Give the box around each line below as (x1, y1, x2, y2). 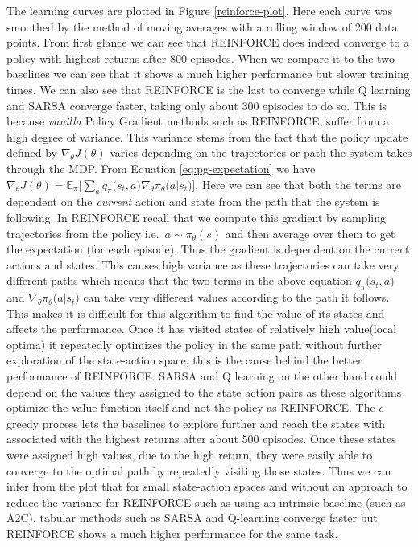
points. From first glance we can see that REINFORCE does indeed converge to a (6, 34, 410, 51)
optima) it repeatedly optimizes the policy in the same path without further (6, 335, 382, 352)
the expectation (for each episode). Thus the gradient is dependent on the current (6, 241, 410, 257)
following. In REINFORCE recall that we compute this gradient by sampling (6, 208, 386, 225)
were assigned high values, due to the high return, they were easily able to (6, 446, 373, 463)
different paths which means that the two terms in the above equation (6, 272, 352, 289)
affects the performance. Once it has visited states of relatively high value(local (6, 320, 397, 337)
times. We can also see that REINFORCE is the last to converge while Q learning (6, 80, 411, 97)
